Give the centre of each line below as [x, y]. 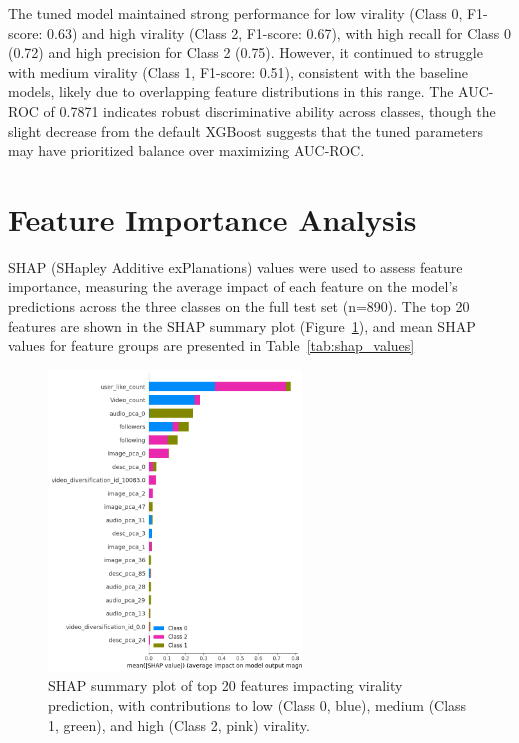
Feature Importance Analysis [212, 218]
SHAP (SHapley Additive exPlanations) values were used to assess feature [235, 266]
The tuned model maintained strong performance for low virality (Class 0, [235, 13]
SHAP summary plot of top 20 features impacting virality [225, 685]
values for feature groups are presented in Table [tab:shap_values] [211, 345]
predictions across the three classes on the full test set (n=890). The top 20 [239, 306]
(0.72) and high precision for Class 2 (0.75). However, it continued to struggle [245, 52]
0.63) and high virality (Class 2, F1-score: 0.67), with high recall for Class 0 [278, 32]
